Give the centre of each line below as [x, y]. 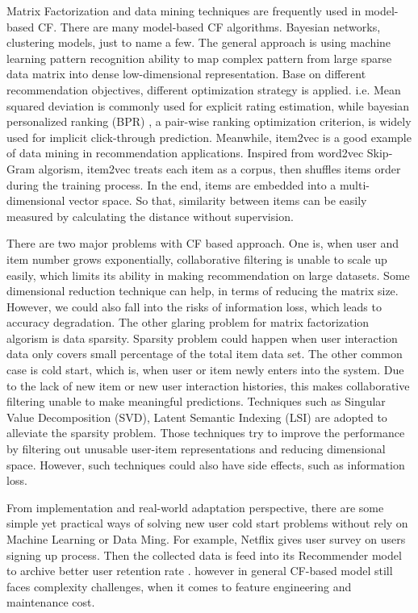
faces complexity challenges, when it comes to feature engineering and [179, 586]
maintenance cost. [51, 602]
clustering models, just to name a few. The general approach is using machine [199, 42]
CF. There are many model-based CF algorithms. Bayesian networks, [209, 26]
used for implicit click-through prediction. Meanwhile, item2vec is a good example [209, 137]
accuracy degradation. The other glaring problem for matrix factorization [188, 322]
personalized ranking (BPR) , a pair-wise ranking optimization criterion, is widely [209, 121]
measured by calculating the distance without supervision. [150, 216]
